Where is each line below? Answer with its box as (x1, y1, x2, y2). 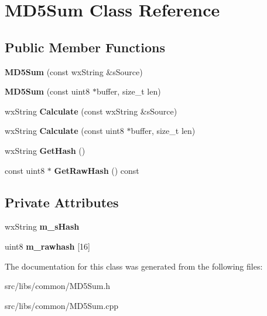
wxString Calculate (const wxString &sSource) (5, 105, 177, 117)
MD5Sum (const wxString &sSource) (5, 65, 143, 78)
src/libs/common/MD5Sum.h (5, 280, 111, 292)
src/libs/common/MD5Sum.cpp (5, 299, 119, 311)
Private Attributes (5, 193, 119, 211)
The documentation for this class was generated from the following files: (5, 260, 263, 272)
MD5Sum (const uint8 (5, 85, 90, 98)
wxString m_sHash (5, 220, 80, 233)
